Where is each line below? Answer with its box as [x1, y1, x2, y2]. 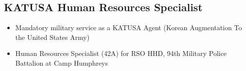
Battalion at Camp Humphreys [15, 57, 108, 68]
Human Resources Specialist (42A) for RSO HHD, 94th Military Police [15, 48, 227, 58]
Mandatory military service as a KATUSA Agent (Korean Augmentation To [15, 22, 242, 33]
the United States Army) [15, 32, 90, 42]
